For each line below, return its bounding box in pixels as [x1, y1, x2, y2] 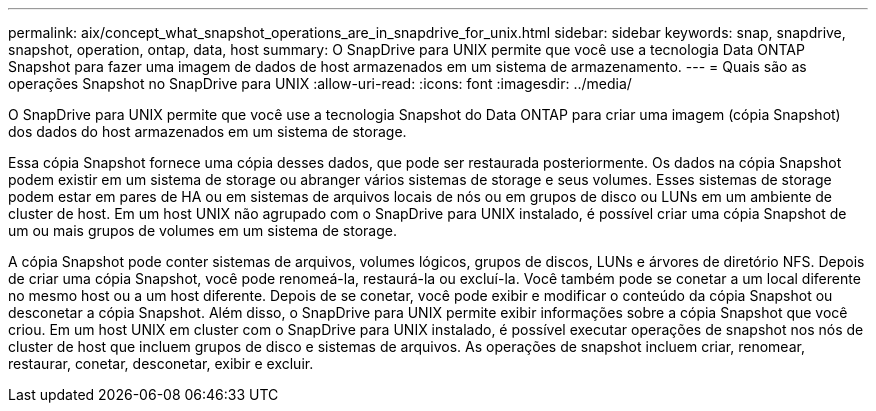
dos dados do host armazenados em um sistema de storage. [8, 123, 407, 140]
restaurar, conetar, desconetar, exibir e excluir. [8, 355, 314, 372]
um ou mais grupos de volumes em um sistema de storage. [8, 222, 397, 239]
